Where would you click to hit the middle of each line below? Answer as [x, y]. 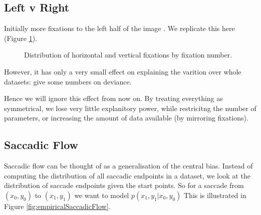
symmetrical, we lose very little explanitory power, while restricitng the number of [130, 108]
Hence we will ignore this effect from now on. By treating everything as [113, 98]
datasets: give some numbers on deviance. [68, 81]
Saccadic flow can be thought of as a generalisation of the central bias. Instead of [128, 166]
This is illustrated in [215, 195]
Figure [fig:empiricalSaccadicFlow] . [57, 206]
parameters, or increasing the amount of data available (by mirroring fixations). [126, 118]
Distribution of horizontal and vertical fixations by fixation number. [128, 55]
